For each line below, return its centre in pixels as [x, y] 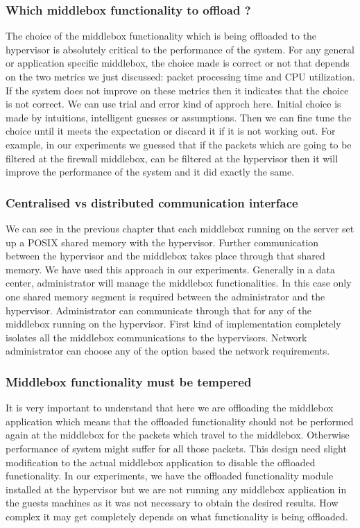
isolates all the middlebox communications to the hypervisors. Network [156, 337]
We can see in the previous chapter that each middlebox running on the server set [180, 228]
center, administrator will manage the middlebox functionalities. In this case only [179, 283]
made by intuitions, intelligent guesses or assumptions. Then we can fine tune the [179, 117]
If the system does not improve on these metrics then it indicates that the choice [177, 90]
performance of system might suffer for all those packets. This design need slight [176, 448]
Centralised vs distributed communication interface [152, 202]
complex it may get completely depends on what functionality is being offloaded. [177, 516]
